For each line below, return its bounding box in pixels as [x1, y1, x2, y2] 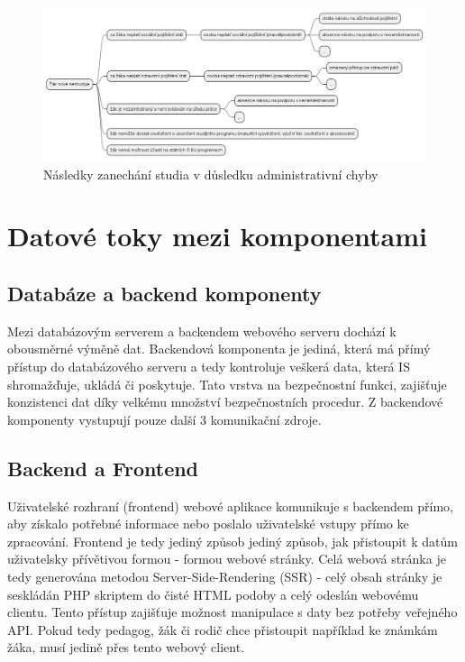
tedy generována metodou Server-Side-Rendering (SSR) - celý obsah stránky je [7, 566, 442, 585]
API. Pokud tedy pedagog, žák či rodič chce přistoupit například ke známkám [7, 620, 438, 639]
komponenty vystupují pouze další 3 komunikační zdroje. [7, 409, 322, 428]
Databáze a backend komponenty [7, 279, 322, 307]
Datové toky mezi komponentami [7, 217, 428, 254]
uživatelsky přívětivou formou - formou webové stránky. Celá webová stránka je [7, 549, 446, 568]
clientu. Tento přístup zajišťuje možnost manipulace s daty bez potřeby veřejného [7, 602, 458, 621]
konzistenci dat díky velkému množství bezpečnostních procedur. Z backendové [7, 392, 443, 411]
